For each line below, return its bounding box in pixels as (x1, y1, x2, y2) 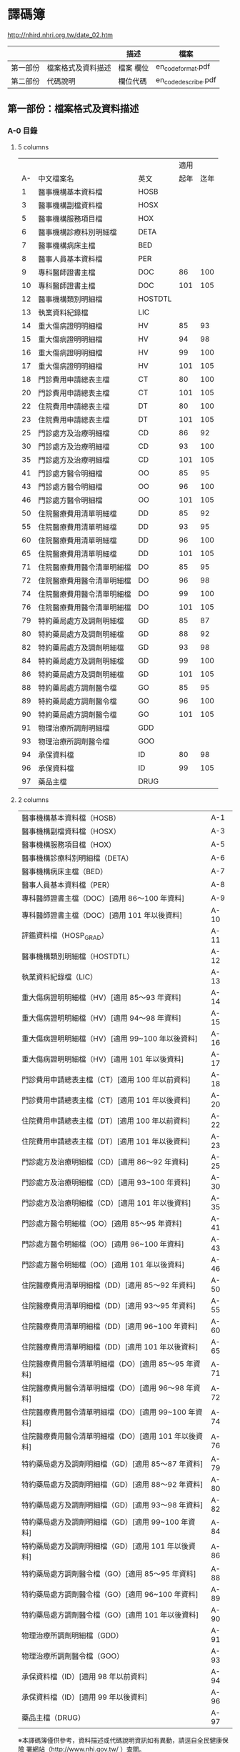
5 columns (17, 142, 49, 151)
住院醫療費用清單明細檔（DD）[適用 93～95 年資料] (21, 1300, 196, 1310)
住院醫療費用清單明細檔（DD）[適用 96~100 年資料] (21, 1321, 199, 1331)
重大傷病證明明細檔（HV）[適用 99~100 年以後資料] (21, 1034, 199, 1044)
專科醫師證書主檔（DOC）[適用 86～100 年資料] (21, 893, 185, 903)
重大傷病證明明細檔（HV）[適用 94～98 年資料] (21, 1013, 182, 1023)
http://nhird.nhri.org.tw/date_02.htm (7, 30, 113, 39)
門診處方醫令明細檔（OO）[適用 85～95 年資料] (21, 1218, 182, 1228)
